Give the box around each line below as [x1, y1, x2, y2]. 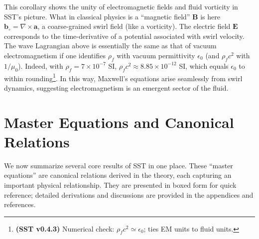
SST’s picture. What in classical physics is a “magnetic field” [4, 11, 190, 21]
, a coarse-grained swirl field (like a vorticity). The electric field [37, 21, 231, 31]
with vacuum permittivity [117, 50, 195, 60]
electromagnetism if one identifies [4, 50, 106, 60]
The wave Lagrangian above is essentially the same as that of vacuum [4, 40, 217, 51]
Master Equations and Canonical [4, 112, 234, 132]
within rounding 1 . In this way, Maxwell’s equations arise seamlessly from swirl [4, 71, 243, 83]
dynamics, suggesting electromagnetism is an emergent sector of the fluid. [4, 82, 229, 93]
